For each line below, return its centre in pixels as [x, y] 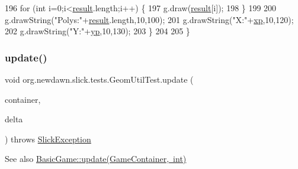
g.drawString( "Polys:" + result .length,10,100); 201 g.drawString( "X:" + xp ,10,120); [149, 19]
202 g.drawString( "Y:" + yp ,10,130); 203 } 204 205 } [97, 31]
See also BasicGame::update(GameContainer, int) [96, 159]
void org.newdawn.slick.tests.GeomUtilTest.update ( [99, 79]
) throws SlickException [48, 139]
